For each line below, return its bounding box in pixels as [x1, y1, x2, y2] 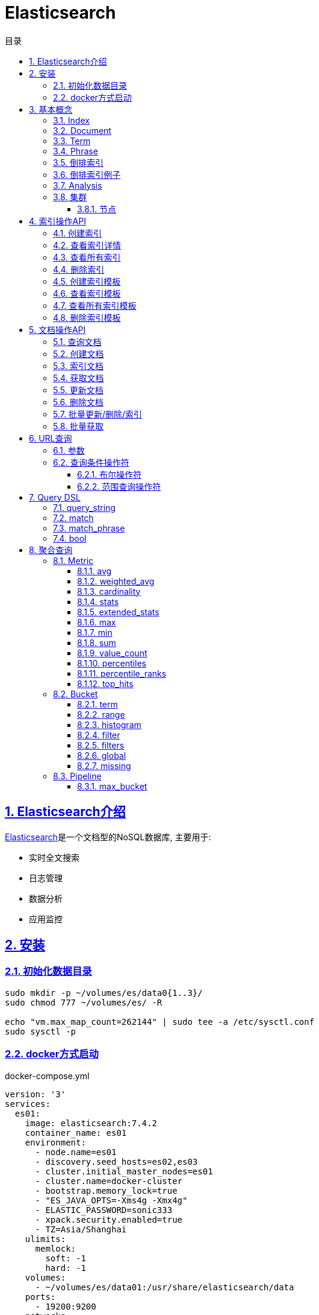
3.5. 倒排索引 [53, 157, 104, 168]
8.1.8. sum [77, 637, 116, 648]
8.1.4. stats [77, 596, 119, 607]
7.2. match [53, 512, 94, 523]
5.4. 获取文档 [53, 372, 104, 383]
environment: [25, 1137, 86, 1147]
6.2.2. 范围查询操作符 [77, 481, 161, 492]
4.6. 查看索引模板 [53, 288, 121, 299]
